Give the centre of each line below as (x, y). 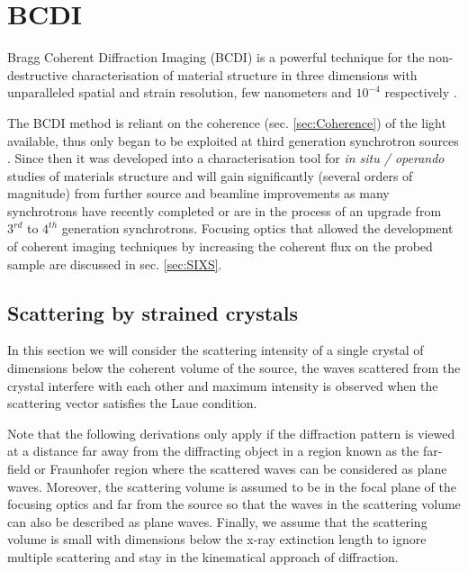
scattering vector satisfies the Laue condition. (132, 403)
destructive (38, 74)
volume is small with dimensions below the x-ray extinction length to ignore (217, 539)
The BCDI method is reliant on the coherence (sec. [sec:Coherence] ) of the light (227, 122)
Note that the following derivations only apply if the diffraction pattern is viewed (231, 433)
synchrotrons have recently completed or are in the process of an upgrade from (225, 210)
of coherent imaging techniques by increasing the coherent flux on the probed (220, 246)
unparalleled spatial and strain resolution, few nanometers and (180, 92)
